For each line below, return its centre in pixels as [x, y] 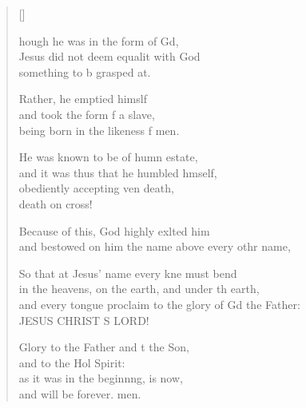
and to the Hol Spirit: [72, 362]
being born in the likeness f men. [99, 130]
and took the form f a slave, [87, 114]
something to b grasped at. [85, 71]
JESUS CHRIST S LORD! [84, 320]
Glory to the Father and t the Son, [104, 347]
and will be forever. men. [80, 393]
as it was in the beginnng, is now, [101, 378]
